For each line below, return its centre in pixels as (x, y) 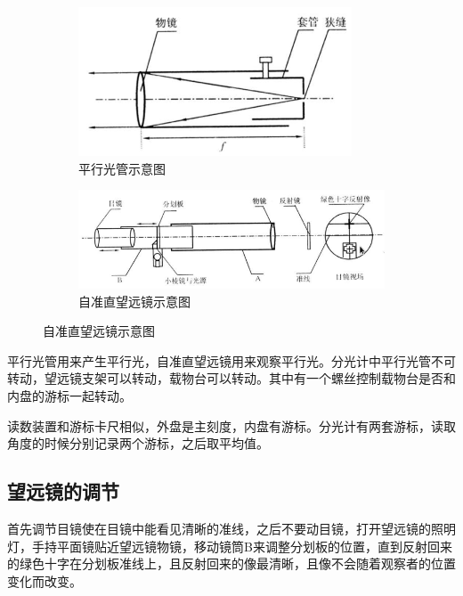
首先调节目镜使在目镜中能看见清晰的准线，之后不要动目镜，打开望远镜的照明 (231, 529)
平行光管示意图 (122, 168)
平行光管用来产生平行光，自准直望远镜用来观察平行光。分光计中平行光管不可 (231, 360)
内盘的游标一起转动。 (69, 396)
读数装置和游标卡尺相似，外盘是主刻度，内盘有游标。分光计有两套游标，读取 (231, 425)
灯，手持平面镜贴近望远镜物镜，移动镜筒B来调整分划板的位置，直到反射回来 (230, 546)
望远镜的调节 (63, 491)
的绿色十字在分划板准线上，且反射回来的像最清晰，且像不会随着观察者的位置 (231, 563)
